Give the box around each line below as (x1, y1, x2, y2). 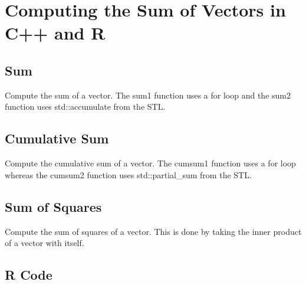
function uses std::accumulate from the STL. (5, 100, 166, 113)
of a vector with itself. (5, 237, 84, 249)
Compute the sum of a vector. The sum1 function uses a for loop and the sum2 (5, 89, 291, 101)
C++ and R (5, 21, 106, 45)
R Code (5, 266, 52, 284)
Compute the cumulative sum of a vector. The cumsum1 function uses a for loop (5, 157, 296, 169)
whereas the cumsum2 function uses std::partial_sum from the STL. (5, 168, 252, 181)
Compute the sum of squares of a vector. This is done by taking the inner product (5, 225, 302, 237)
